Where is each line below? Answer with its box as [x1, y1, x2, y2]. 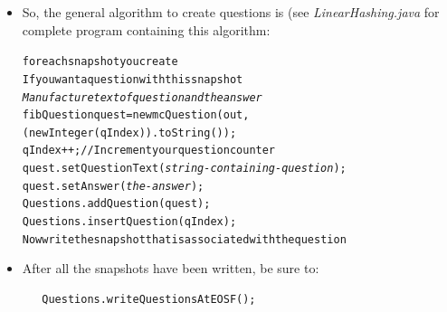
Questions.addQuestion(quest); [22, 197, 211, 211]
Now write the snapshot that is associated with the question [22, 232, 347, 246]
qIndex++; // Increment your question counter [22, 144, 276, 157]
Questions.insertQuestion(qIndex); [22, 215, 237, 229]
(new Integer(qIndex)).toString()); [22, 126, 237, 139]
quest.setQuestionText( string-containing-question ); [22, 162, 347, 175]
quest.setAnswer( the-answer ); [22, 179, 204, 193]
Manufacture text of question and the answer [22, 90, 262, 104]
